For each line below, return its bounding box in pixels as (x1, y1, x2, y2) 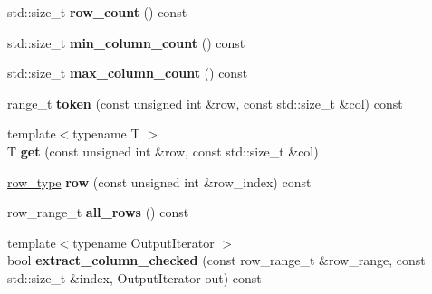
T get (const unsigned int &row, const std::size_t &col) (7, 141, 319, 160)
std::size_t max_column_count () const (7, 63, 248, 82)
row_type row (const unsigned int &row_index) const (7, 172, 312, 191)
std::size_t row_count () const (7, 3, 187, 21)
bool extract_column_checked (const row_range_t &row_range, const (7, 251, 426, 270)
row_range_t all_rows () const (7, 203, 189, 222)
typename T (72, 124, 140, 143)
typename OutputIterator (72, 232, 215, 251)
